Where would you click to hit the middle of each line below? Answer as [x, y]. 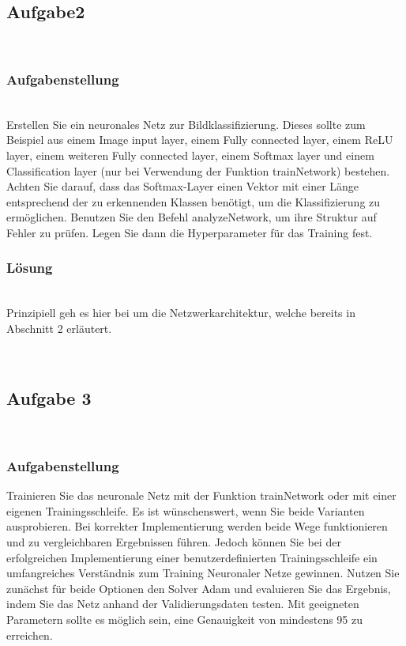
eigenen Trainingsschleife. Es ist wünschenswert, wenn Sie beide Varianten [186, 510]
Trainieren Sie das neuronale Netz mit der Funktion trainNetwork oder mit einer [201, 495]
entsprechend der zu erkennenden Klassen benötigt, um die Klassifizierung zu [194, 201]
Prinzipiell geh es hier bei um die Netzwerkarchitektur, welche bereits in [181, 313]
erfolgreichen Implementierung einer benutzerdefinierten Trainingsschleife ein [192, 557]
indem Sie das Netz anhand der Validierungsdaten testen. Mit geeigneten [183, 604]
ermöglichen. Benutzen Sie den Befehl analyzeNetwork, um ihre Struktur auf [192, 217]
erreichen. [30, 635]
